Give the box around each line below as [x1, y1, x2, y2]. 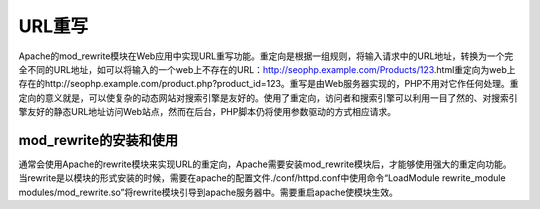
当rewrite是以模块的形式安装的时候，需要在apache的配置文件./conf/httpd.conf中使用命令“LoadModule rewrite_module [18, 172, 506, 184]
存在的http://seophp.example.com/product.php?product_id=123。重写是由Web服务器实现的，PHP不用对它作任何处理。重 [18, 78, 519, 90]
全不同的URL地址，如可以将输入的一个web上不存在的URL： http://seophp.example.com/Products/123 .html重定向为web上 [18, 63, 516, 75]
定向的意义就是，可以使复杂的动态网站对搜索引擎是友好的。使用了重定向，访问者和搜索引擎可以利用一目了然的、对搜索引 [18, 91, 518, 104]
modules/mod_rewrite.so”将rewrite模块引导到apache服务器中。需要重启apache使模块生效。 [18, 186, 399, 198]
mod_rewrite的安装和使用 [18, 131, 179, 149]
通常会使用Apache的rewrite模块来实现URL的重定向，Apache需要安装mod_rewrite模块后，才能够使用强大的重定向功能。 [18, 158, 512, 170]
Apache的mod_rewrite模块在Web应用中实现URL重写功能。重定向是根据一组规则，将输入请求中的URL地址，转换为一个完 [18, 50, 514, 62]
